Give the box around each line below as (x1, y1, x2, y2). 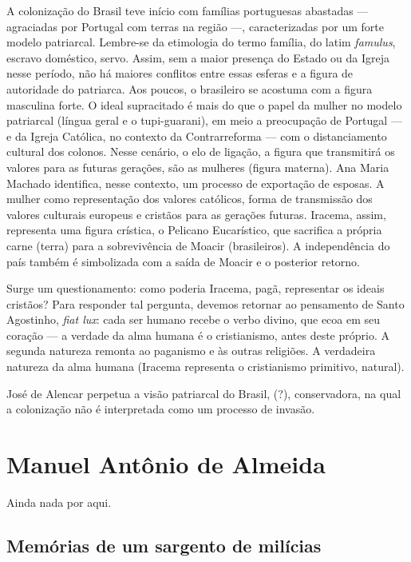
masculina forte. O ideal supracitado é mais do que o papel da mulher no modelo (6, 96, 402, 113)
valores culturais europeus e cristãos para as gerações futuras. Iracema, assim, (6, 205, 386, 222)
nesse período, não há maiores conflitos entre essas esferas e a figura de (6, 65, 354, 82)
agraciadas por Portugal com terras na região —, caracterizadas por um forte (6, 18, 384, 34)
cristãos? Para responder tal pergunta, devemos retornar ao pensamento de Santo (6, 295, 405, 312)
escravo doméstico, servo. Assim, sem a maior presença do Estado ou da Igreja (6, 49, 390, 66)
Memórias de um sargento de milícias (6, 532, 322, 557)
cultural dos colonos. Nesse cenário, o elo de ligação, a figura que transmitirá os (6, 143, 395, 160)
